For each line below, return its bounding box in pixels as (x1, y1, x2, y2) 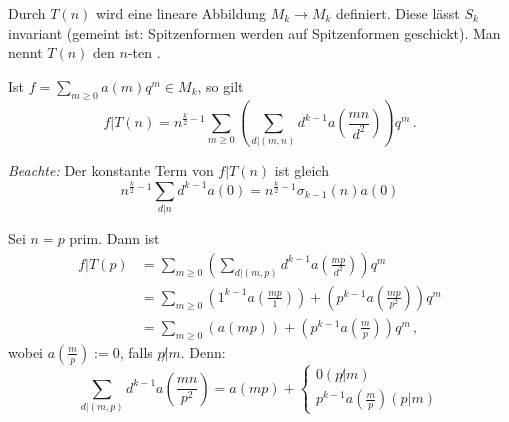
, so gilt (197, 75, 244, 96)
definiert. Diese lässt (336, 3, 460, 23)
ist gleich (274, 160, 329, 181)
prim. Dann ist (69, 228, 160, 249)
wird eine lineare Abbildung (95, 3, 267, 23)
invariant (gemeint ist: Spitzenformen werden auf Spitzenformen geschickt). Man (8, 22, 501, 43)
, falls (119, 341, 153, 362)
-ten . (127, 42, 161, 63)
